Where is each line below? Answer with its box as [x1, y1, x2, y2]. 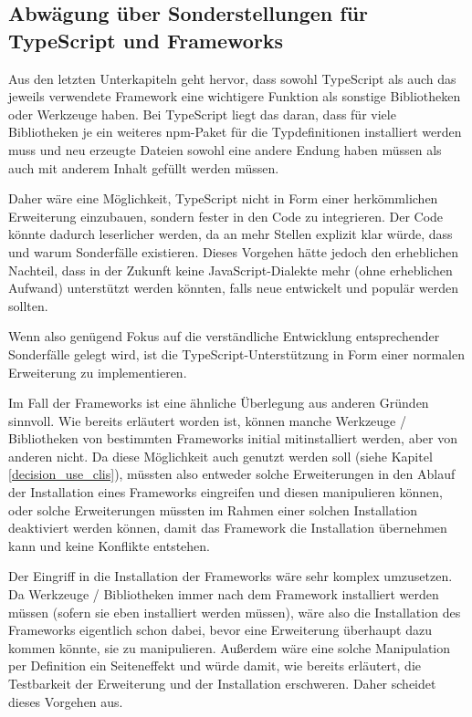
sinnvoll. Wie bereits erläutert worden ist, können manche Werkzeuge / [8, 410, 406, 430]
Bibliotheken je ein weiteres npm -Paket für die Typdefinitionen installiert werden [8, 122, 462, 141]
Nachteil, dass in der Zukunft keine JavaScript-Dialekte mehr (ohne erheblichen [8, 260, 453, 279]
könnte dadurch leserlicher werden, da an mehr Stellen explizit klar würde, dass [8, 224, 453, 244]
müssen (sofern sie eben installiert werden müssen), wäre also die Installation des [8, 602, 461, 621]
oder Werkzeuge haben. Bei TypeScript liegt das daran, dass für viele [8, 104, 396, 123]
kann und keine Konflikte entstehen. [8, 535, 210, 555]
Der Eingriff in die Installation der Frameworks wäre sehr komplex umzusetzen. [8, 566, 453, 586]
